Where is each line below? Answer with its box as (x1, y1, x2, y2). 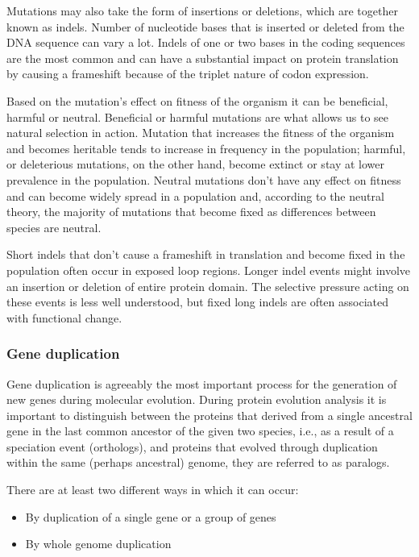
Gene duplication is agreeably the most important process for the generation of (6, 375, 397, 392)
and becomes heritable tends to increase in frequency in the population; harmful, (6, 139, 406, 156)
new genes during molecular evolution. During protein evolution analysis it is (6, 391, 387, 408)
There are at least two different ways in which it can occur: (6, 481, 299, 498)
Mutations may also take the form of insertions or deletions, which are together (6, 2, 398, 19)
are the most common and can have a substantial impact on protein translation (6, 49, 399, 66)
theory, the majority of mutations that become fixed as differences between (6, 203, 376, 220)
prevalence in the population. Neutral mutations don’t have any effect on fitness (6, 171, 401, 188)
